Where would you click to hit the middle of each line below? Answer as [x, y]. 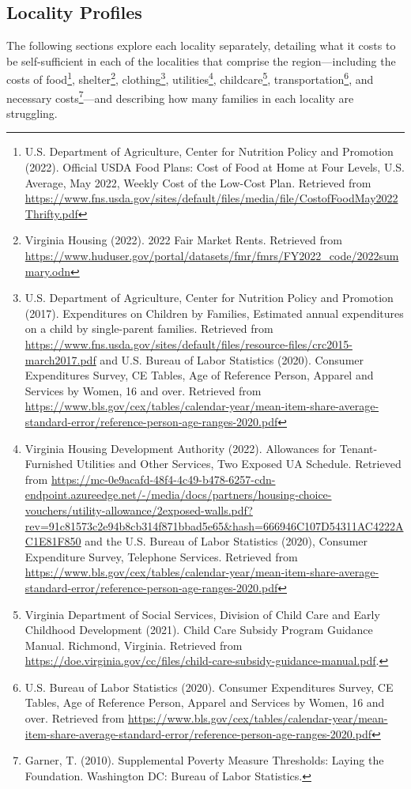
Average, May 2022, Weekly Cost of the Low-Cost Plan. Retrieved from [198, 182]
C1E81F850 [53, 541]
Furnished [49, 464]
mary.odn [48, 271]
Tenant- [358, 448]
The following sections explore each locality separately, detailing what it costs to [201, 45]
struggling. [32, 113]
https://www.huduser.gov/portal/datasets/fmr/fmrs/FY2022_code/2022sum [212, 256]
